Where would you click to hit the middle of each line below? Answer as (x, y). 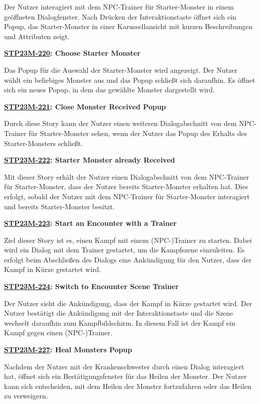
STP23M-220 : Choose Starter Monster (72, 53)
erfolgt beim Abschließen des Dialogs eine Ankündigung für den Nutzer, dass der (128, 259)
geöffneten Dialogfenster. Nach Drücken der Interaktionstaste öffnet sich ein (120, 16)
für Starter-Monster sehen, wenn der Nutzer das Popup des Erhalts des (138, 133)
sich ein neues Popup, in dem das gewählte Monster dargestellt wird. (109, 90)
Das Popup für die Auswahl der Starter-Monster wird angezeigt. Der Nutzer (121, 70)
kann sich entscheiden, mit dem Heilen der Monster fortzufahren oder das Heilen (128, 386)
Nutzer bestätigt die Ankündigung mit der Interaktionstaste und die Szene (119, 313)
